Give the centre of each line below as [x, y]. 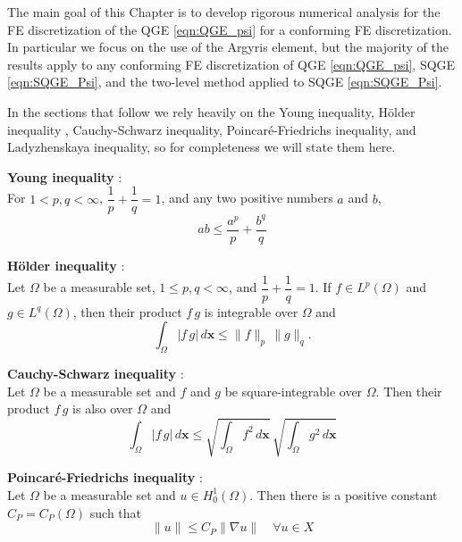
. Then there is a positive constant [344, 494]
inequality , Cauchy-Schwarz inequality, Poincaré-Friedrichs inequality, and [212, 129]
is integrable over [251, 311]
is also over [103, 409]
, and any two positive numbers [247, 198]
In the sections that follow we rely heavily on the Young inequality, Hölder [211, 111]
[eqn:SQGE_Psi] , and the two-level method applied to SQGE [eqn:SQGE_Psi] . [225, 82]
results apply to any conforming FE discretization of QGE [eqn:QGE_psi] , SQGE [231, 64]
